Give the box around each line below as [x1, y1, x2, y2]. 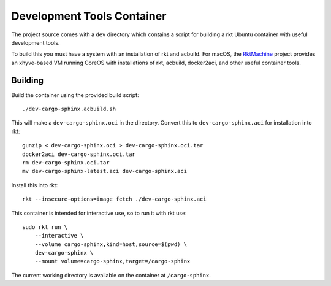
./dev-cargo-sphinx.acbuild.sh [22, 106, 116, 113]
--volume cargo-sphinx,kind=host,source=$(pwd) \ [34, 241, 187, 248]
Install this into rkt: [11, 181, 58, 188]
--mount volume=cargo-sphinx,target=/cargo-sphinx [34, 258, 191, 265]
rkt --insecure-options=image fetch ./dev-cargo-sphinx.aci [22, 196, 207, 203]
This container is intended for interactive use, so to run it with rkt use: [11, 209, 187, 217]
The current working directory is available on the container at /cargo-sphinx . [11, 271, 211, 279]
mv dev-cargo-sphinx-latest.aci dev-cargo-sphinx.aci [22, 168, 187, 175]
